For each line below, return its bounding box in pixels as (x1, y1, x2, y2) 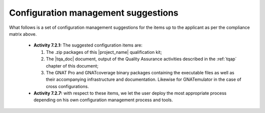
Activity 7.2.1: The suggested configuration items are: (33, 42, 143, 48)
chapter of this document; (46, 63, 99, 68)
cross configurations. (46, 83, 89, 89)
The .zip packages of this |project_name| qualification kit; (46, 49, 162, 55)
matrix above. (9, 31, 37, 37)
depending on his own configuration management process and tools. (33, 97, 173, 103)
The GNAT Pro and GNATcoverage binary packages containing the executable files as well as (46, 69, 235, 75)
